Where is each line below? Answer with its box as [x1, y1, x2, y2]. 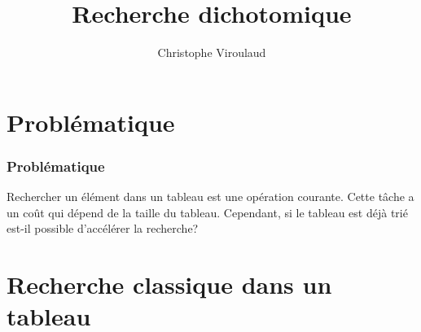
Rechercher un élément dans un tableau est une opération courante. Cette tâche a [7, 188, 414, 205]
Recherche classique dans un [7, 268, 332, 301]
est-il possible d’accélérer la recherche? [7, 220, 199, 237]
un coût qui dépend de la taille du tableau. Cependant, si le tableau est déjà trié [7, 203, 408, 221]
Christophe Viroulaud [157, 44, 266, 61]
